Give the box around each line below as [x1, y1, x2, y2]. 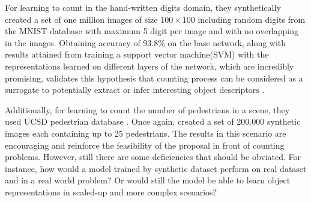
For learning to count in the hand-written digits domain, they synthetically [5, 1, 281, 13]
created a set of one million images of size [5, 13, 158, 25]
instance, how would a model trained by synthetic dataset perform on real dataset [5, 162, 307, 174]
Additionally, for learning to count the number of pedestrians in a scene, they [5, 103, 290, 116]
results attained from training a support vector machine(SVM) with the [5, 48, 269, 61]
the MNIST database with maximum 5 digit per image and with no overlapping [5, 25, 299, 37]
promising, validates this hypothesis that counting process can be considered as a [5, 71, 303, 84]
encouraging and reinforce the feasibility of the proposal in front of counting [5, 138, 285, 151]
